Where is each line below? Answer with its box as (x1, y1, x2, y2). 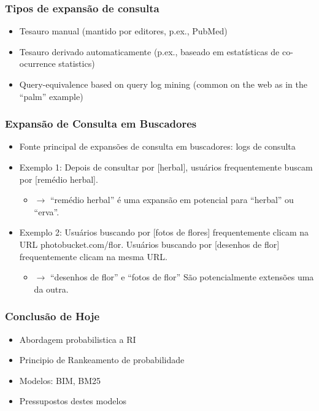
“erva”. (34, 205, 60, 218)
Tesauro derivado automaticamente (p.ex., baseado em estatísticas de (19, 45, 280, 58)
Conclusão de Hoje (5, 309, 100, 324)
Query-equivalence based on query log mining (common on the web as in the (19, 78, 308, 90)
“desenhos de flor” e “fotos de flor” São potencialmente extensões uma (50, 271, 314, 283)
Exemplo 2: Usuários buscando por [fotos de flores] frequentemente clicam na (19, 226, 309, 239)
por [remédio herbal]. (19, 172, 98, 185)
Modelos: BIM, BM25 (19, 374, 101, 386)
